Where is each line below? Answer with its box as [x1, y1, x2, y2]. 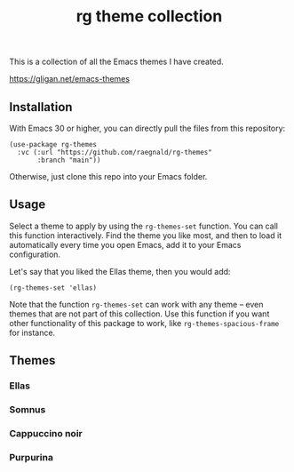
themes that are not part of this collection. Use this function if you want [9, 308, 270, 319]
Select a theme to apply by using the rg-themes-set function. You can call [9, 220, 278, 231]
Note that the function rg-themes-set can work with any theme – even [9, 299, 264, 309]
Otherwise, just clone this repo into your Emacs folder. [9, 172, 208, 181]
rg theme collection [75, 6, 223, 27]
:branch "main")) [36, 156, 101, 164]
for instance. [9, 327, 56, 338]
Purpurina [9, 451, 53, 463]
